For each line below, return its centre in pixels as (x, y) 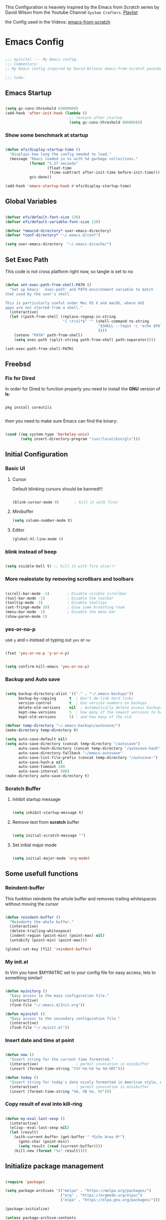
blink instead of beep (31, 552)
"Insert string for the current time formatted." (62, 1059)
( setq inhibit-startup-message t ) (48, 813)
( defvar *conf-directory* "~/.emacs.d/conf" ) (53, 235)
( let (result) (24, 1133)
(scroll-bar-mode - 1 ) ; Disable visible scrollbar (66, 593)
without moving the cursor (32, 904)
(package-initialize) (27, 1209)
